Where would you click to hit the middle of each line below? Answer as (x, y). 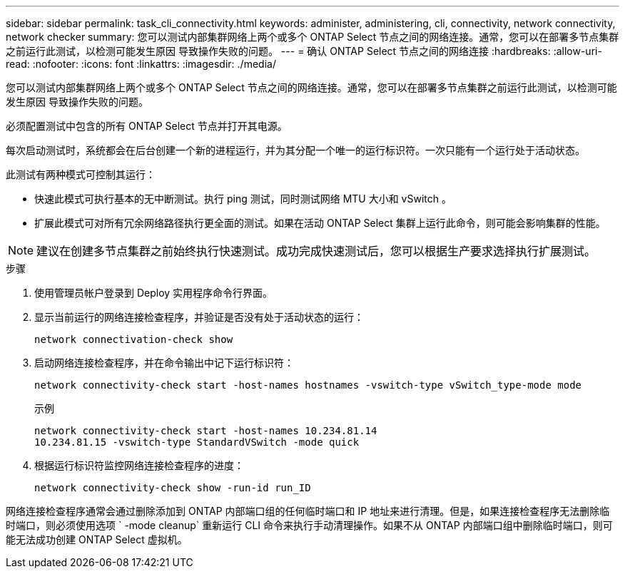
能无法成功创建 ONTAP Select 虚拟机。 (97, 539)
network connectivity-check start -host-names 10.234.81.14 (206, 431)
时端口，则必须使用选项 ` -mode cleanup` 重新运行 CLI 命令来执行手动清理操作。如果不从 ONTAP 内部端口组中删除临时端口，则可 (309, 525)
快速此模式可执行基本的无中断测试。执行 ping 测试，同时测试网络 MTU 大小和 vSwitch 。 (243, 199)
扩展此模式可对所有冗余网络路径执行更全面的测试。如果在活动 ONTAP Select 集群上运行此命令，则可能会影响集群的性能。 (320, 223)
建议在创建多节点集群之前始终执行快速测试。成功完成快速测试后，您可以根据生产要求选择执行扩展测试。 (316, 251)
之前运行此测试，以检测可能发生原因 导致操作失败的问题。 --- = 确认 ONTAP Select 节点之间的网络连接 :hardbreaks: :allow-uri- (304, 51)
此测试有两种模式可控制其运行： (81, 174)
